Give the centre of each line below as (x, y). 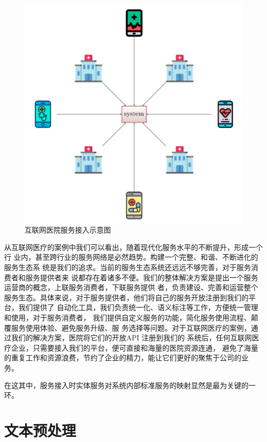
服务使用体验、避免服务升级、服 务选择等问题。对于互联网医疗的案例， (131, 327)
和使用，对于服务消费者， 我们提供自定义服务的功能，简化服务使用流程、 (128, 317)
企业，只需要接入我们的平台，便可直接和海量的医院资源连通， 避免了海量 (135, 347)
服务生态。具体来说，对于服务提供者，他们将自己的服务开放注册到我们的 (126, 297)
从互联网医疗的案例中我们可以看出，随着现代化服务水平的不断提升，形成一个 (133, 247)
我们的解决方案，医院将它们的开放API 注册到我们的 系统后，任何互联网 (131, 338)
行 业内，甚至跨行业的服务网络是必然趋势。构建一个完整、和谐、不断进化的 (131, 257)
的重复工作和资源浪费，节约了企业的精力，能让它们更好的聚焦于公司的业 (126, 358)
